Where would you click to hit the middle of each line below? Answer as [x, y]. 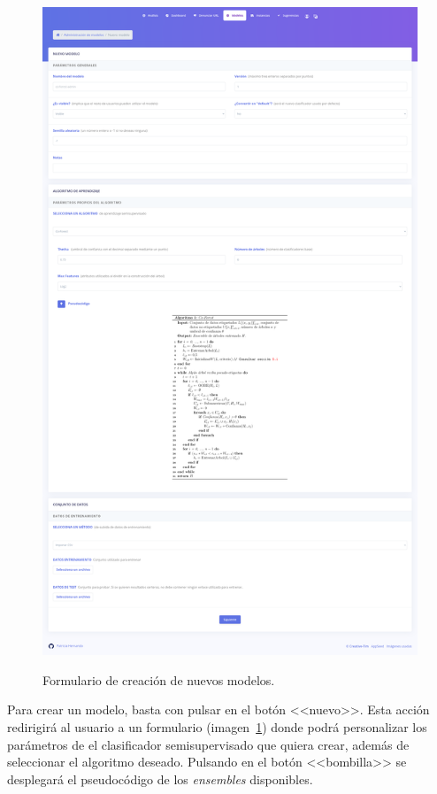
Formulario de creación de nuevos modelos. [159, 679]
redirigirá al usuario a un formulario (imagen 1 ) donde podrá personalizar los [217, 726]
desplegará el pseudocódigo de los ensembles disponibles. [160, 779]
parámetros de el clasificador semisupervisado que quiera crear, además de [208, 744]
